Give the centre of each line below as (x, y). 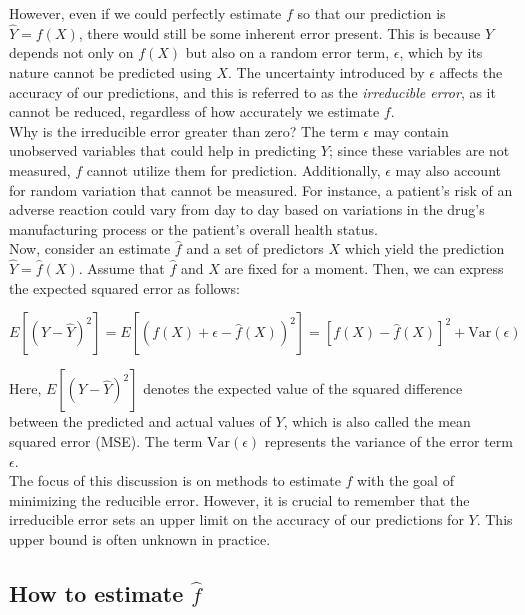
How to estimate (96, 592)
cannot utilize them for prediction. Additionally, (233, 169)
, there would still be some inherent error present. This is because (279, 32)
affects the (471, 72)
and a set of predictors (255, 248)
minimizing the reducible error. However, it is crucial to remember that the (239, 499)
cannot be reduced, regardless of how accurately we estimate (194, 111)
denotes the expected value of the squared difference (303, 388)
